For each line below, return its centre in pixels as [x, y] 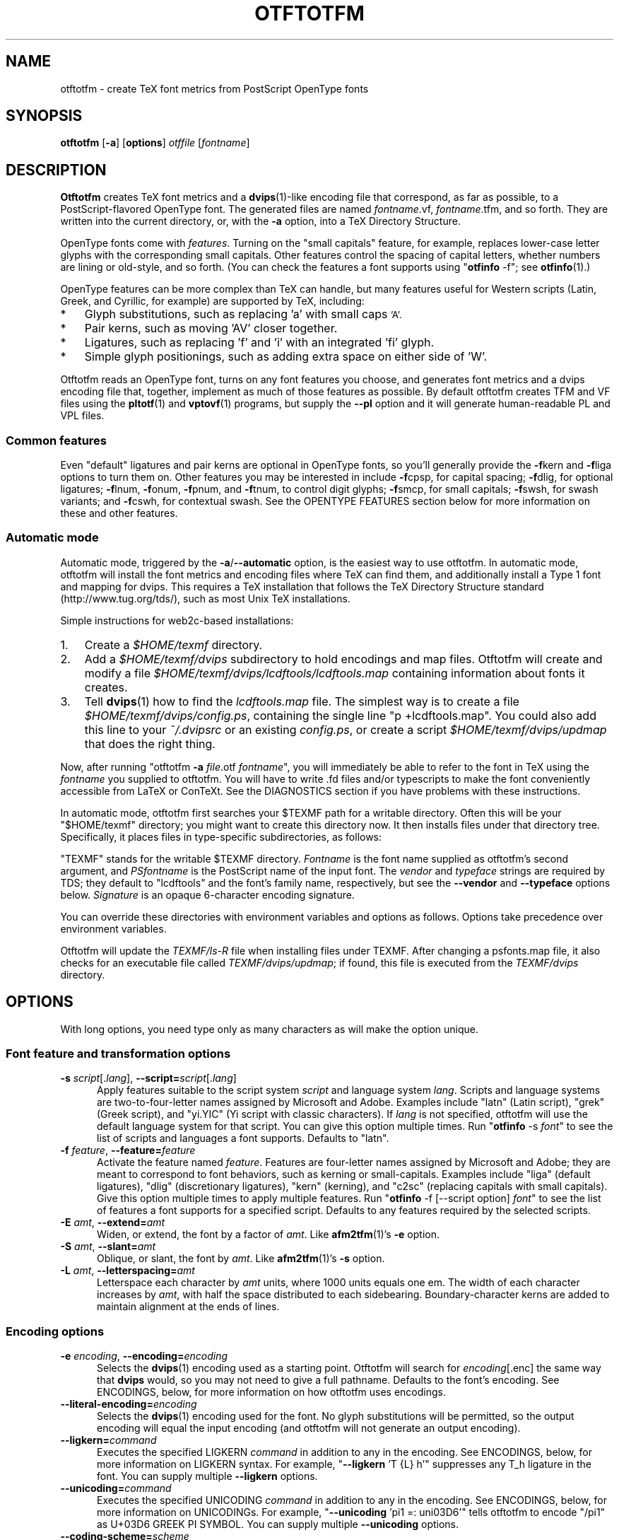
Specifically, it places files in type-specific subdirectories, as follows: [221, 836]
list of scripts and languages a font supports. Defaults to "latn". [243, 1138]
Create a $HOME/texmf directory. [173, 644]
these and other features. [119, 513]
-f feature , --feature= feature [128, 1150]
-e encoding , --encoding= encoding [144, 1356]
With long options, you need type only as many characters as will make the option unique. [270, 1029]
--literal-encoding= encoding [129, 1404]
